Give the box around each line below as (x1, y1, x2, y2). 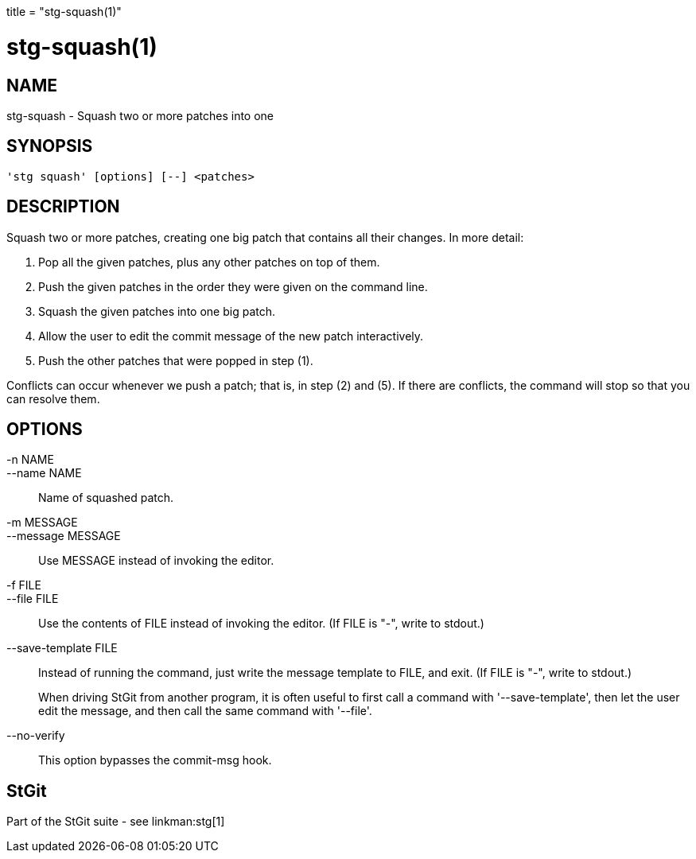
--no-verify (6, 729, 65, 743)
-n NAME (6, 453, 54, 467)
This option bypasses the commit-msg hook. (38, 753, 272, 768)
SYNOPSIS (6, 136, 93, 157)
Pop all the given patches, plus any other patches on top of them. (38, 255, 380, 269)
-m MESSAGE (6, 515, 78, 530)
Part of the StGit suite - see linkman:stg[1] (6, 814, 225, 829)
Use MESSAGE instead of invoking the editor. (38, 554, 274, 568)
